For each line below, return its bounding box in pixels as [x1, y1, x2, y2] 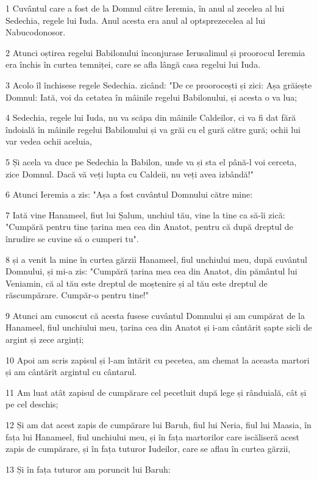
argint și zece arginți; [5, 333, 84, 346]
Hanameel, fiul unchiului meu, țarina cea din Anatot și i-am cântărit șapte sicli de [5, 321, 312, 334]
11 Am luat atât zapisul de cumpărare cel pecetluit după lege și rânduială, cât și [5, 385, 307, 398]
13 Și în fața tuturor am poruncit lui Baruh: [5, 462, 171, 475]
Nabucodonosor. [5, 26, 66, 38]
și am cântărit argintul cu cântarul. [5, 365, 137, 378]
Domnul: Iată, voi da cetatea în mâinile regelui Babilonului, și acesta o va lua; [5, 90, 297, 103]
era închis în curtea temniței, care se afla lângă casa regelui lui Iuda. [5, 58, 261, 71]
